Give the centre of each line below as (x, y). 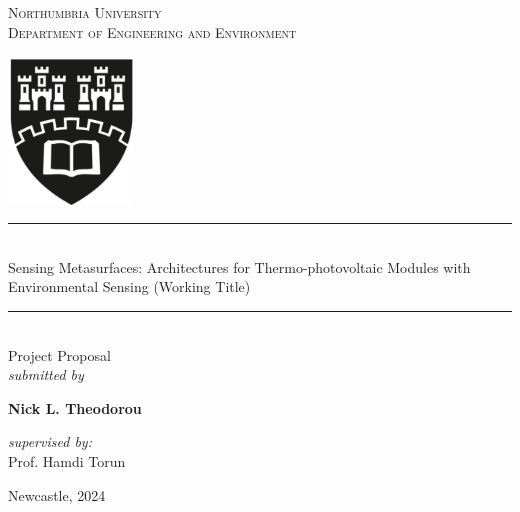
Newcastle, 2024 (57, 494)
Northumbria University (85, 12)
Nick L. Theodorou (75, 407)
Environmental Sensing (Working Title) (129, 286)
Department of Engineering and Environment (152, 31)
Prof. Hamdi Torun (67, 461)
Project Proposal (59, 354)
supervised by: (50, 441)
